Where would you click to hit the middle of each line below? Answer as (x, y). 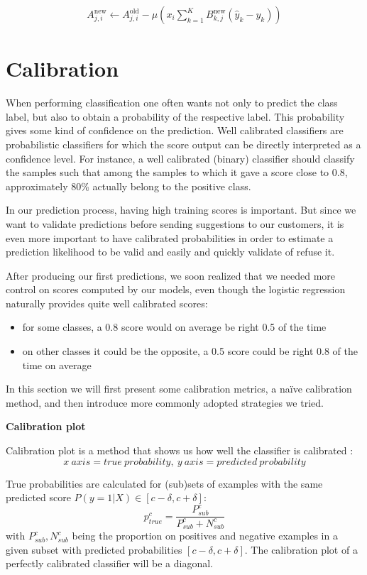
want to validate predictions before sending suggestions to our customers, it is (175, 223)
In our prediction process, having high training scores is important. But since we (181, 210)
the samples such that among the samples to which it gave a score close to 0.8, (177, 172)
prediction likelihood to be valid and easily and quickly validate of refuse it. (170, 252)
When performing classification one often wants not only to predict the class (172, 103)
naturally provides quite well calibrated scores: (107, 303)
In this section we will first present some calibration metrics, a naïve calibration (179, 389)
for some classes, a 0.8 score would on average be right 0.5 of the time (174, 327)
